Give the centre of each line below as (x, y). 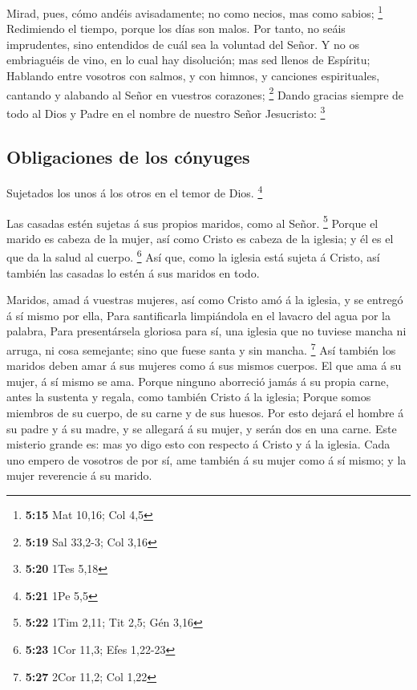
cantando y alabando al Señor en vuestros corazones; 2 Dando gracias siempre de (205, 93)
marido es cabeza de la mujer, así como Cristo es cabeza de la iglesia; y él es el (200, 238)
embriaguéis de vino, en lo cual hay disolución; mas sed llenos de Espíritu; (188, 60)
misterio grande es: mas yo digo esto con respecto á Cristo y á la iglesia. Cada (198, 444)
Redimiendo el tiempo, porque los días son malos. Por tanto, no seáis (176, 28)
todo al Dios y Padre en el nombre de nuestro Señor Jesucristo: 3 (166, 112)
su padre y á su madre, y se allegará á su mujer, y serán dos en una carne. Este (202, 428)
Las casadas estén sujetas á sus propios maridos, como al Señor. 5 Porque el (192, 221)
